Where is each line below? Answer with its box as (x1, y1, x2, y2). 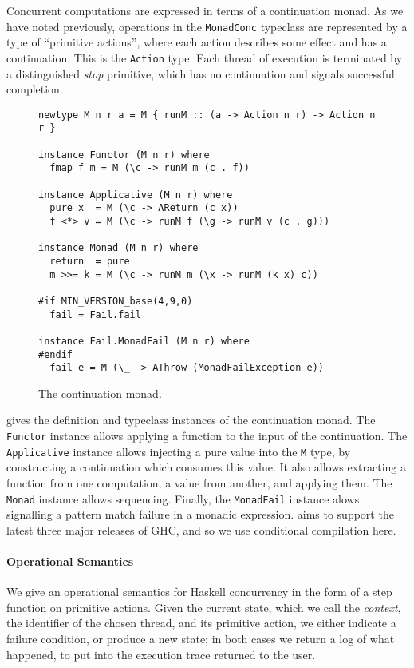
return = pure (49, 255, 130, 267)
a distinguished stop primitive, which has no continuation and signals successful (6, 65, 395, 82)
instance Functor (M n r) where (38, 149, 210, 161)
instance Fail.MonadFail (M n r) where (38, 335, 250, 347)
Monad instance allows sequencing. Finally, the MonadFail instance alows (6, 490, 360, 507)
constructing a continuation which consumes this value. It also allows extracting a (6, 459, 407, 475)
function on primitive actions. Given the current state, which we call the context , (6, 598, 401, 615)
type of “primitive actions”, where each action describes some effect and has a (6, 34, 387, 50)
